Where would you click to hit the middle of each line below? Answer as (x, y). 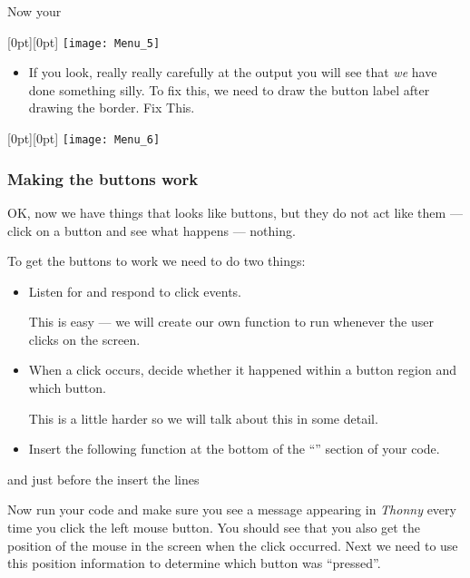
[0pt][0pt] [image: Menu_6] (84, 138)
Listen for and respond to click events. (135, 291)
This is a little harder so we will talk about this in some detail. (203, 418)
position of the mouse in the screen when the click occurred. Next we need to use (233, 545)
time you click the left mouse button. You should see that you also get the (214, 528)
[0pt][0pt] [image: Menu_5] (84, 41)
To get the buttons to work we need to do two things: (157, 261)
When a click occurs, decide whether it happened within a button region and (242, 370)
